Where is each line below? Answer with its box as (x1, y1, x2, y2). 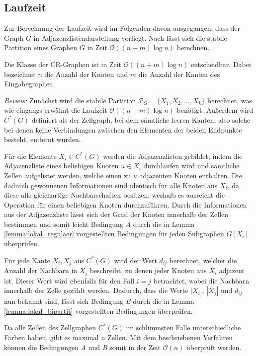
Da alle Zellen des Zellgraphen (4, 322, 96, 333)
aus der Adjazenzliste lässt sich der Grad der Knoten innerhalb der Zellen (4, 209, 229, 219)
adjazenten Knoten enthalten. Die (139, 170, 242, 180)
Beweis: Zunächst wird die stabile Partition (4, 95, 136, 105)
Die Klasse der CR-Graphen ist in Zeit (4, 59, 122, 69)
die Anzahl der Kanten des (138, 69, 220, 79)
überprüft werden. (186, 342, 242, 352)
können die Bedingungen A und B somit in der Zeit (4, 342, 161, 352)
